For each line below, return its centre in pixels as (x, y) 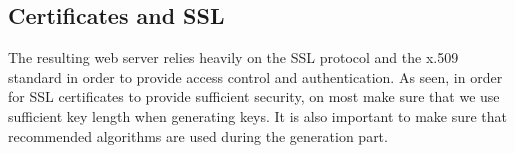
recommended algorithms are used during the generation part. (198, 135)
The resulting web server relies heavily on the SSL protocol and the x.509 (233, 57)
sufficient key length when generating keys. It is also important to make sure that (258, 115)
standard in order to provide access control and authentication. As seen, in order (255, 76)
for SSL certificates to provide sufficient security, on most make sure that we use (254, 96)
